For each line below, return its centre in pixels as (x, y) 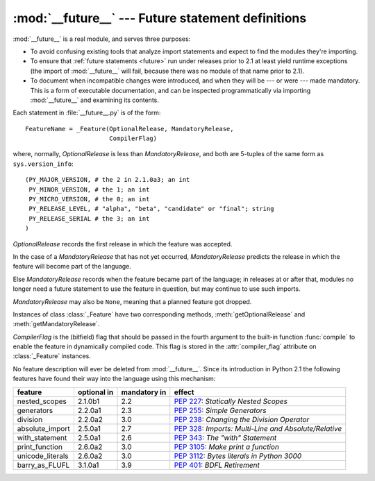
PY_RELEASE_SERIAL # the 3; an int (89, 218)
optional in (95, 392)
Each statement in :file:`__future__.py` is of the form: (87, 113)
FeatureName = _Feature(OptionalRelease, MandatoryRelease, (130, 129)
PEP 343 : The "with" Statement (225, 437)
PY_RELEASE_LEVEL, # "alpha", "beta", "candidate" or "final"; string (151, 209)
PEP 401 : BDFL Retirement (217, 465)
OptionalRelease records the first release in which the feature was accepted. (123, 244)
